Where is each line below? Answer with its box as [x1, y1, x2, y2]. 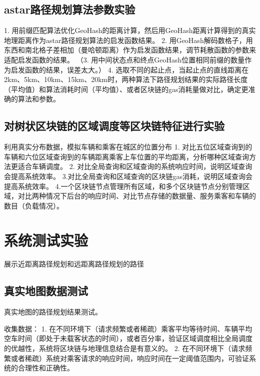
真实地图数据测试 [4, 283, 88, 298]
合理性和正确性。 [17, 362, 74, 373]
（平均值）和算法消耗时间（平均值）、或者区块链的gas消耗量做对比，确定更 [4, 83, 248, 94]
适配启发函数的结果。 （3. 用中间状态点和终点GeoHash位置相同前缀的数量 [4, 54, 245, 64]
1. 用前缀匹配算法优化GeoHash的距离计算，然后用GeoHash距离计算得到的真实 [4, 25, 256, 35]
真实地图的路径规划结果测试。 [4, 306, 102, 317]
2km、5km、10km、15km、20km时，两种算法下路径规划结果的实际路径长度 [4, 74, 248, 84]
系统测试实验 [4, 229, 88, 250]
